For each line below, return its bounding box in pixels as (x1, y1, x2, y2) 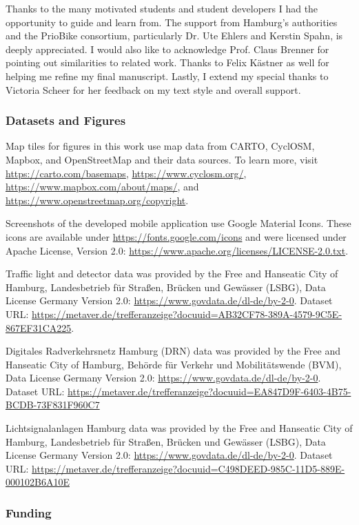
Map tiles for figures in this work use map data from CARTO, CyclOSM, (6, 139, 315, 153)
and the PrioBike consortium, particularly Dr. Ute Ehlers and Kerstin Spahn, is (6, 28, 343, 43)
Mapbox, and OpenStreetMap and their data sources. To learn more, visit (6, 152, 318, 166)
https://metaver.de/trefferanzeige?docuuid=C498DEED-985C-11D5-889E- (32, 461, 345, 475)
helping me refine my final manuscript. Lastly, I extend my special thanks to (6, 68, 329, 83)
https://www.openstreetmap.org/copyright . (6, 192, 189, 207)
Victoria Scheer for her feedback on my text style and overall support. (6, 82, 301, 97)
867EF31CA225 (6, 320, 72, 335)
